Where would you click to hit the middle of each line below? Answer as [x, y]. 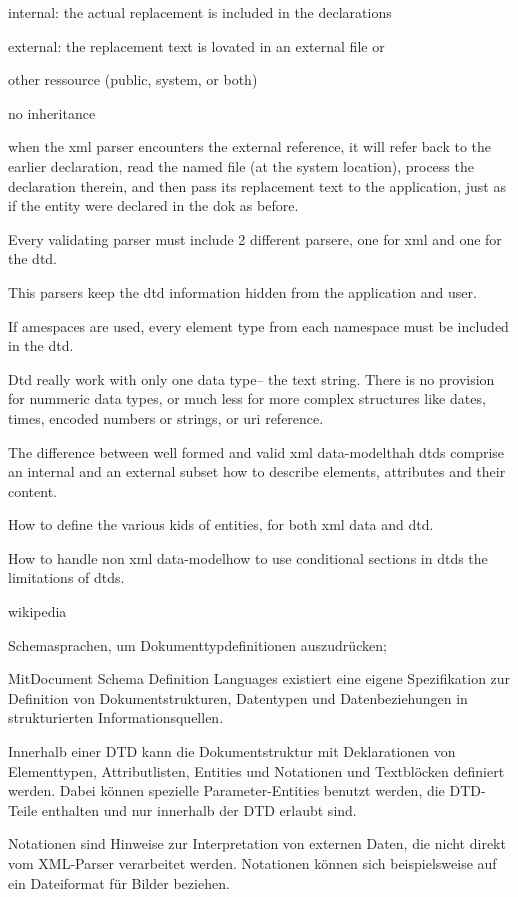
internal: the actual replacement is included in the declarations [200, 12]
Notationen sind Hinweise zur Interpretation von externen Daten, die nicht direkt [257, 843]
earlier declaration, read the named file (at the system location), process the [241, 165]
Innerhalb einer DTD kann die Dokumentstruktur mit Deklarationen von [232, 751]
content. [32, 490]
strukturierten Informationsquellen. [116, 717]
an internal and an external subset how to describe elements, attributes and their [257, 471]
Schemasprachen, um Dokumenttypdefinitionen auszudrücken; [197, 644]
